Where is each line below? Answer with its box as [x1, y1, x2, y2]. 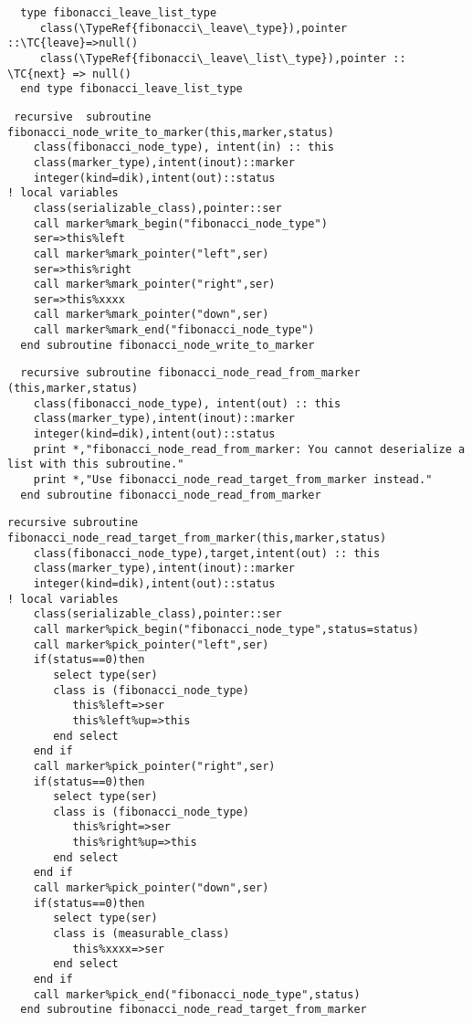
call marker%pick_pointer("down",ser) [33, 881, 269, 895]
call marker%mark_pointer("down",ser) [33, 308, 269, 322]
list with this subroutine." [7, 458, 184, 471]
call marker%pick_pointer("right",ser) [33, 759, 276, 773]
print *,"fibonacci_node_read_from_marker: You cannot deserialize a [33, 442, 466, 456]
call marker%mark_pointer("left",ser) [33, 247, 269, 260]
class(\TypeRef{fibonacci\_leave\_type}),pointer [39, 21, 348, 35]
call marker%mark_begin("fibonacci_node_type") [33, 216, 328, 230]
